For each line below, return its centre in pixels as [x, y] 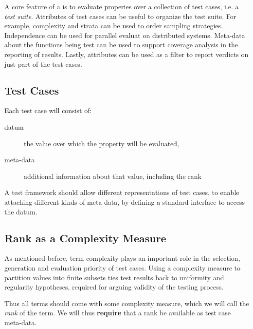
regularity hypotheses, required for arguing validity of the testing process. [114, 287]
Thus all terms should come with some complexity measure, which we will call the [127, 303]
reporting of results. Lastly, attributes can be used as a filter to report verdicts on [126, 54]
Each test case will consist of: [48, 110]
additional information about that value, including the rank [113, 176]
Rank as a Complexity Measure [85, 238]
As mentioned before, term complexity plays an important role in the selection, [122, 258]
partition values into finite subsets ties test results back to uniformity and [114, 277]
